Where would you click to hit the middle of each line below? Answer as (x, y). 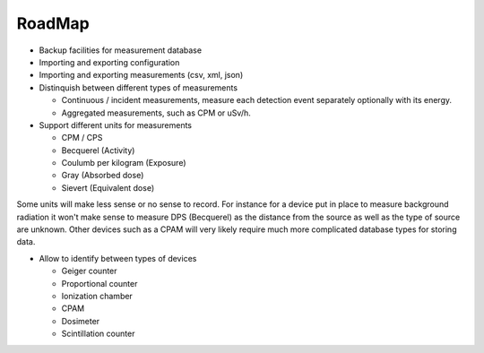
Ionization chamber (97, 296)
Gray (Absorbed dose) (103, 176)
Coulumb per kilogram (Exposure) (124, 163)
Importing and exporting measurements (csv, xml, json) (141, 75)
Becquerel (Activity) (98, 150)
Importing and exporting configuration (109, 62)
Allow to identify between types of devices (118, 258)
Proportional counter (99, 283)
